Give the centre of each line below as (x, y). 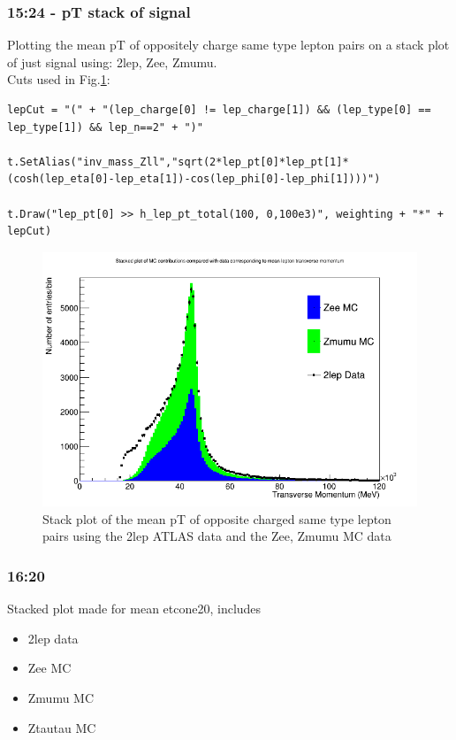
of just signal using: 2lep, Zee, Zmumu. (112, 62)
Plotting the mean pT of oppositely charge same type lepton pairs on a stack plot (228, 45)
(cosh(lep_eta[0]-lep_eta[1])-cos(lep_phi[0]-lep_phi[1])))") (194, 179)
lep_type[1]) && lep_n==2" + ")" (105, 127)
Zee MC (49, 668)
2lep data (53, 638)
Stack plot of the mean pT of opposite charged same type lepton (217, 518)
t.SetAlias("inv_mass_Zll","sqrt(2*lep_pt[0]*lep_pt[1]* (178, 162)
